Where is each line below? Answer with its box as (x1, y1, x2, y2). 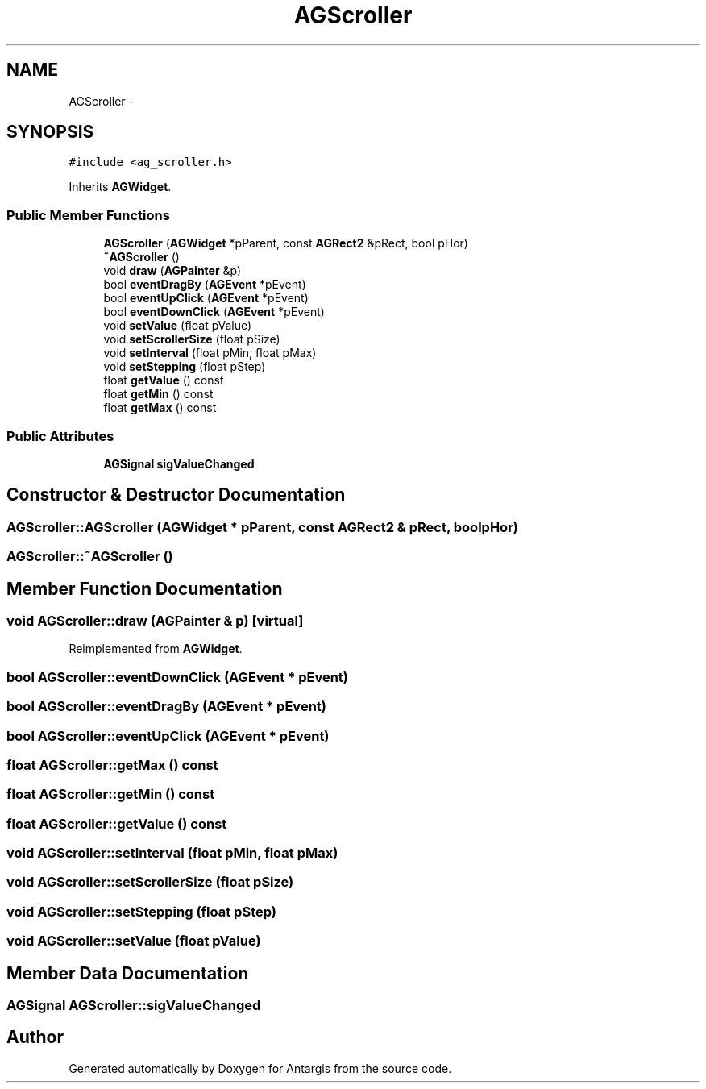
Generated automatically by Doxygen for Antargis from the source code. (69, 1061, 452, 1075)
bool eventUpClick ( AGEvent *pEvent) (103, 291, 309, 306)
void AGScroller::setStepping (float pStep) (6, 903, 276, 920)
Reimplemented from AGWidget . (69, 642, 243, 656)
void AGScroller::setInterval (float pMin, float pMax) (6, 845, 338, 861)
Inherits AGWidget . (69, 180, 172, 194)
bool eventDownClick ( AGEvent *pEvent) (103, 305, 325, 319)
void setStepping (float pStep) (103, 360, 266, 374)
